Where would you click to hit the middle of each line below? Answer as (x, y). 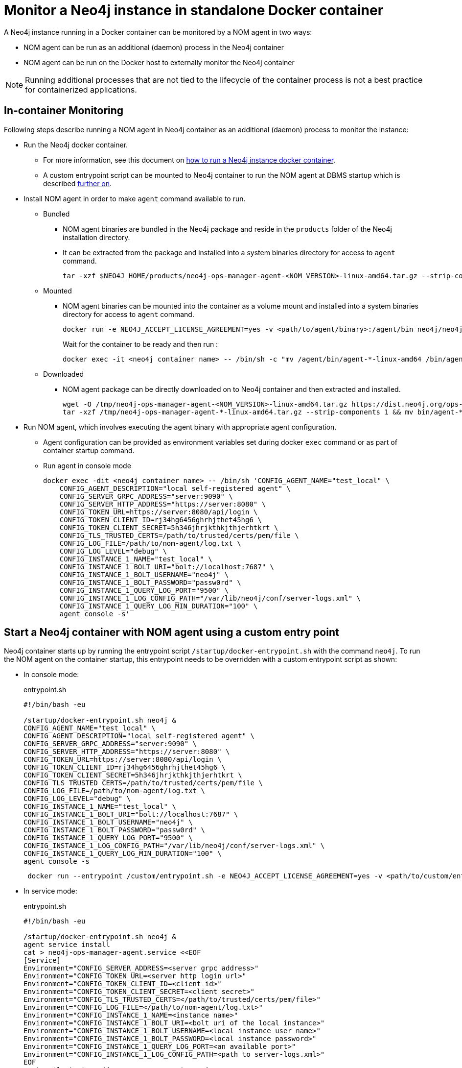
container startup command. (89, 450)
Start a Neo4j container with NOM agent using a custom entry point (172, 632)
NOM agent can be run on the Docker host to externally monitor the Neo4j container (159, 62)
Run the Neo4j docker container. (76, 145)
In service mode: (50, 891)
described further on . (78, 183)
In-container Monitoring (64, 111)
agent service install (67, 945)
